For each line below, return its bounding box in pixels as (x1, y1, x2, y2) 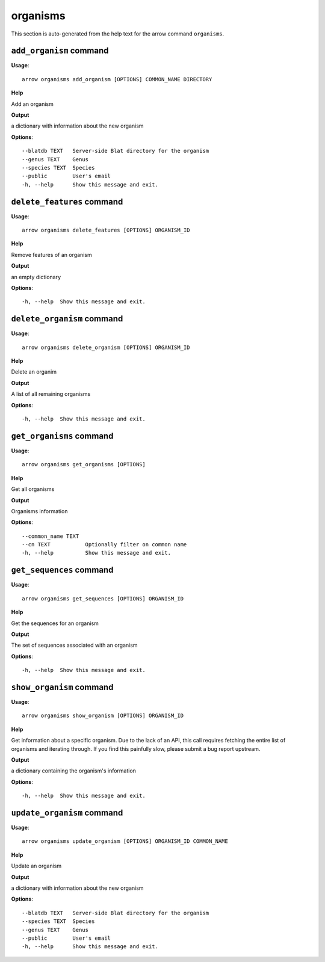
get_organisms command (11, 431, 114, 441)
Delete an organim (11, 368, 57, 375)
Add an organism (11, 100, 54, 108)
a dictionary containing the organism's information (11, 767, 137, 774)
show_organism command (11, 682, 114, 692)
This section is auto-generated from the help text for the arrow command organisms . (11, 30, 224, 37)
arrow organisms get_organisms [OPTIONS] (22, 461, 146, 468)
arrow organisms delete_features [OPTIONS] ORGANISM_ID (22, 227, 190, 234)
